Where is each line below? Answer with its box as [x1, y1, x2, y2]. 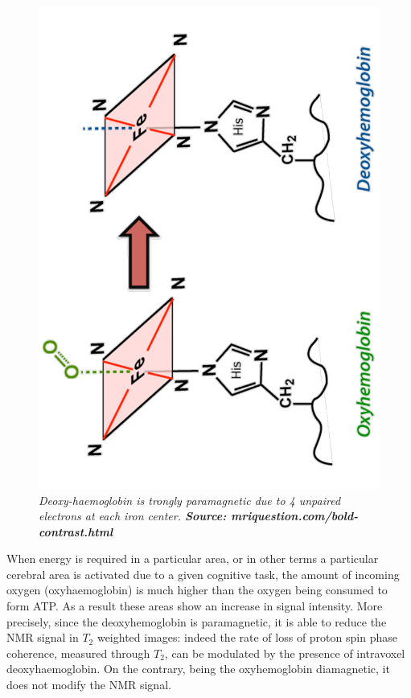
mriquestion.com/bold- [231, 507, 358, 524]
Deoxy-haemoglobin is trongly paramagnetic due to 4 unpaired [39, 491, 341, 508]
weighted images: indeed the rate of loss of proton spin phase [97, 629, 397, 646]
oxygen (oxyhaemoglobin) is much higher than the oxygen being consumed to [6, 581, 388, 598]
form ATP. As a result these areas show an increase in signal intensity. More [6, 597, 383, 614]
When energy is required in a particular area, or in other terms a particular [6, 550, 379, 567]
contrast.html [39, 523, 113, 540]
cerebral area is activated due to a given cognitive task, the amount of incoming [6, 565, 400, 582]
